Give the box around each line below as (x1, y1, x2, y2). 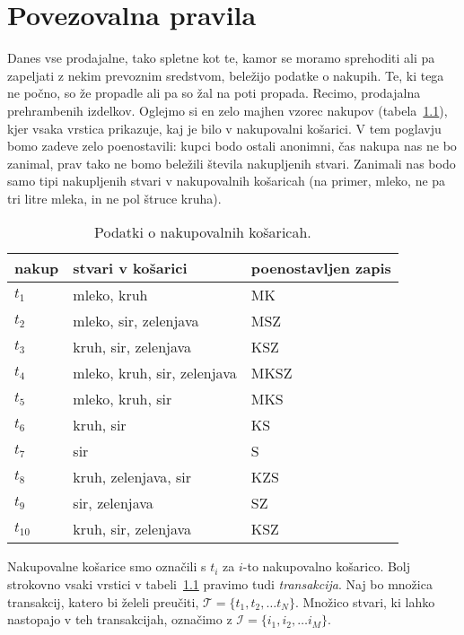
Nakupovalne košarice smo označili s (7, 557, 206, 576)
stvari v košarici (73, 257, 188, 279)
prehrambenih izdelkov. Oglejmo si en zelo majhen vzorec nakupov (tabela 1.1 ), (7, 100, 448, 119)
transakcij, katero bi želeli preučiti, (7, 592, 199, 611)
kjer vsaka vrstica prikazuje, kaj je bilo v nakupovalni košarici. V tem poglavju (7, 118, 442, 137)
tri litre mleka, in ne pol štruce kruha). (7, 188, 222, 207)
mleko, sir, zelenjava (73, 310, 199, 332)
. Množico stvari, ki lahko (294, 592, 435, 611)
